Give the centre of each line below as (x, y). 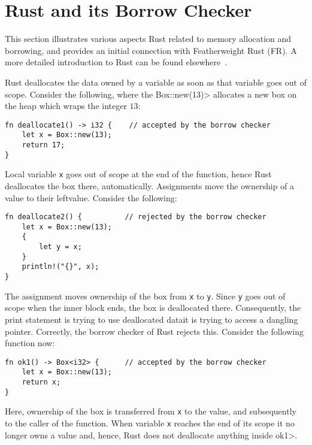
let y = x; (60, 247)
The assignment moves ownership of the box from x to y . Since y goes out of (145, 296)
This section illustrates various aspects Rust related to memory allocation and (148, 39)
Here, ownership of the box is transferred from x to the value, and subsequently (151, 411)
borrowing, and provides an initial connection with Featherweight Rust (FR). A (151, 50)
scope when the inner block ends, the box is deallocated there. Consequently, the (153, 308)
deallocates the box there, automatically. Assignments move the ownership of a (150, 185)
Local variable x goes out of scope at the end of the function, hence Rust (138, 174)
